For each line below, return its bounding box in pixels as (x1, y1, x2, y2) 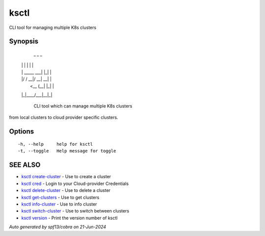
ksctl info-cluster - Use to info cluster (21, 201, 97, 207)
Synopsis (9, 37, 39, 46)
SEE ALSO (9, 161, 41, 169)
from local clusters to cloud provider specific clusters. (9, 114, 118, 120)
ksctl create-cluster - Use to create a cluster (21, 174, 111, 180)
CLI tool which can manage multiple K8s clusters (33, 103, 132, 109)
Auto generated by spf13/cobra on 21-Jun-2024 (9, 224, 106, 230)
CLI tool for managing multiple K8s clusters (9, 25, 97, 30)
